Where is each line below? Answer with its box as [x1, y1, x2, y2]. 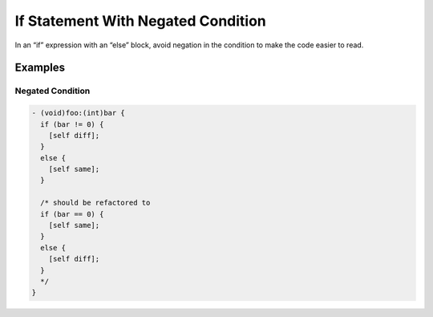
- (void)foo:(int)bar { [31, 108, 126, 118]
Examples [14, 61, 66, 75]
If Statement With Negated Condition [14, 12, 266, 30]
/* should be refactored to [40, 198, 151, 208]
